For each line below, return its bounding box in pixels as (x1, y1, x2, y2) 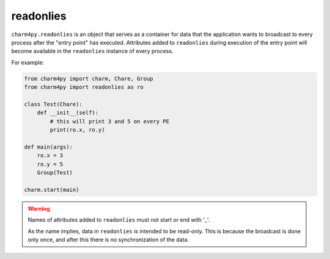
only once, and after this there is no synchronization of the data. (28, 236, 189, 243)
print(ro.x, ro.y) (50, 126, 105, 134)
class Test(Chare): (24, 101, 82, 108)
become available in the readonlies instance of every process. (11, 48, 174, 55)
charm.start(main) (24, 186, 79, 193)
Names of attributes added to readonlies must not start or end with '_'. (28, 216, 210, 224)
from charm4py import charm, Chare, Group (24, 75, 153, 82)
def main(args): (24, 144, 73, 150)
